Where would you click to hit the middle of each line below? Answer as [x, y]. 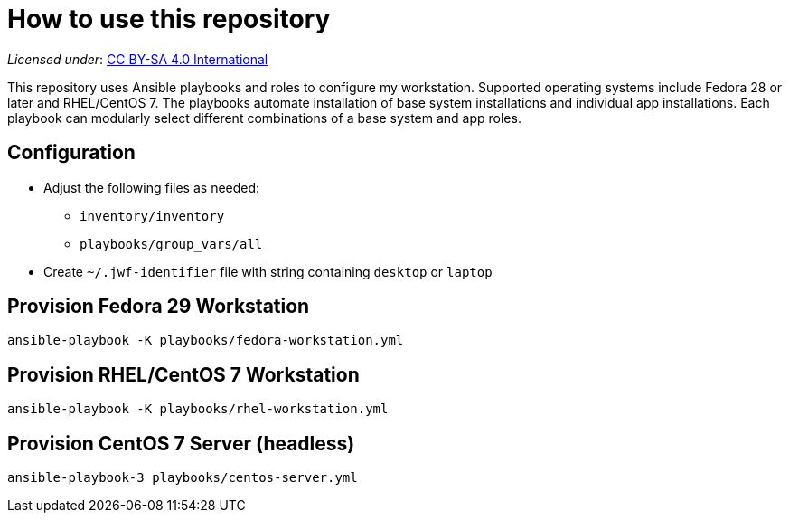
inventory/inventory [152, 216]
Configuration [71, 153]
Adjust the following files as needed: [152, 187]
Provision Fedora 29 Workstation [159, 307]
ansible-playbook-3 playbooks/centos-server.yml [183, 478]
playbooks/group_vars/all [171, 244]
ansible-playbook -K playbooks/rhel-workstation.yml [198, 409]
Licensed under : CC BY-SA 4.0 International [138, 59]
